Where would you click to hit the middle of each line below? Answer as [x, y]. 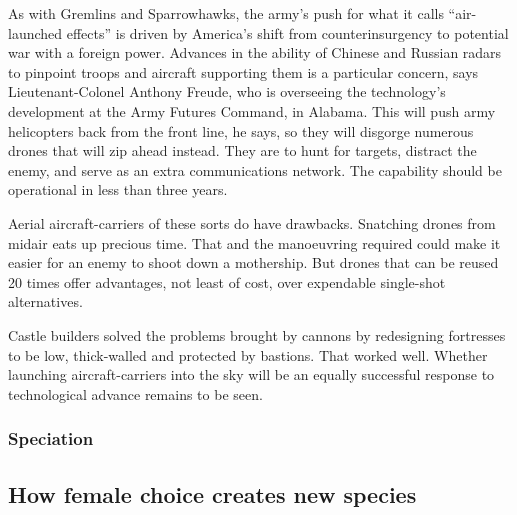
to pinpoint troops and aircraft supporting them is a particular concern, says [243, 71]
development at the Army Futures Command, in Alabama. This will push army [252, 110]
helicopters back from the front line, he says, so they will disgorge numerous [241, 130]
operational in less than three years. [118, 189]
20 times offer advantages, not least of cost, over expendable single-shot [227, 281]
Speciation [51, 438]
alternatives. [45, 301]
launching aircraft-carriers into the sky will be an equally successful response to [251, 374]
